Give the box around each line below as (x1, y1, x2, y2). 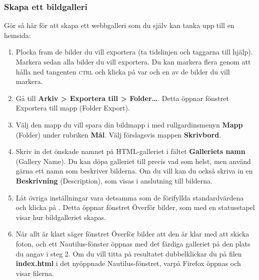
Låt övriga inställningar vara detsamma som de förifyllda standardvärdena (15, 192, 244, 202)
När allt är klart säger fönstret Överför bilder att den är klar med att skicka (15, 228, 249, 239)
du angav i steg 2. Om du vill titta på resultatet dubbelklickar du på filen (15, 248, 242, 258)
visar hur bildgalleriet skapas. (15, 211, 106, 222)
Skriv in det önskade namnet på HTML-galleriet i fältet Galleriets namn (15, 146, 245, 156)
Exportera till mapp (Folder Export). (15, 102, 130, 113)
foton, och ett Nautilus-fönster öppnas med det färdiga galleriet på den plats (15, 238, 250, 248)
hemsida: (4, 29, 31, 40)
